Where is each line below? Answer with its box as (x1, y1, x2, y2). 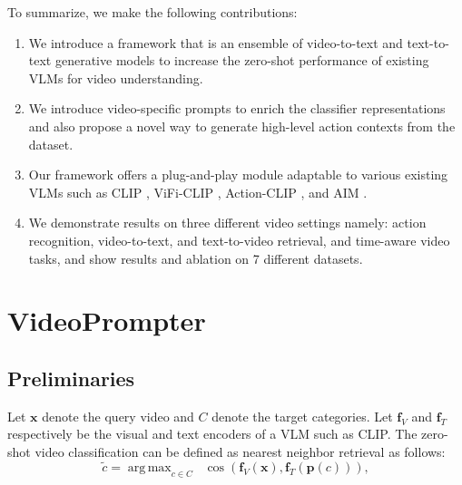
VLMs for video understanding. (28, 68, 203, 87)
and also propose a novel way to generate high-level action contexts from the (28, 116, 456, 135)
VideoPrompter (7, 302, 206, 339)
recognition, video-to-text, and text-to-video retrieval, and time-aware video (28, 230, 450, 249)
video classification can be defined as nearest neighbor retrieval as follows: (34, 441, 446, 461)
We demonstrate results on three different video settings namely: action (28, 213, 427, 232)
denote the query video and (42, 406, 194, 425)
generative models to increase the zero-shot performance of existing (54, 51, 429, 70)
